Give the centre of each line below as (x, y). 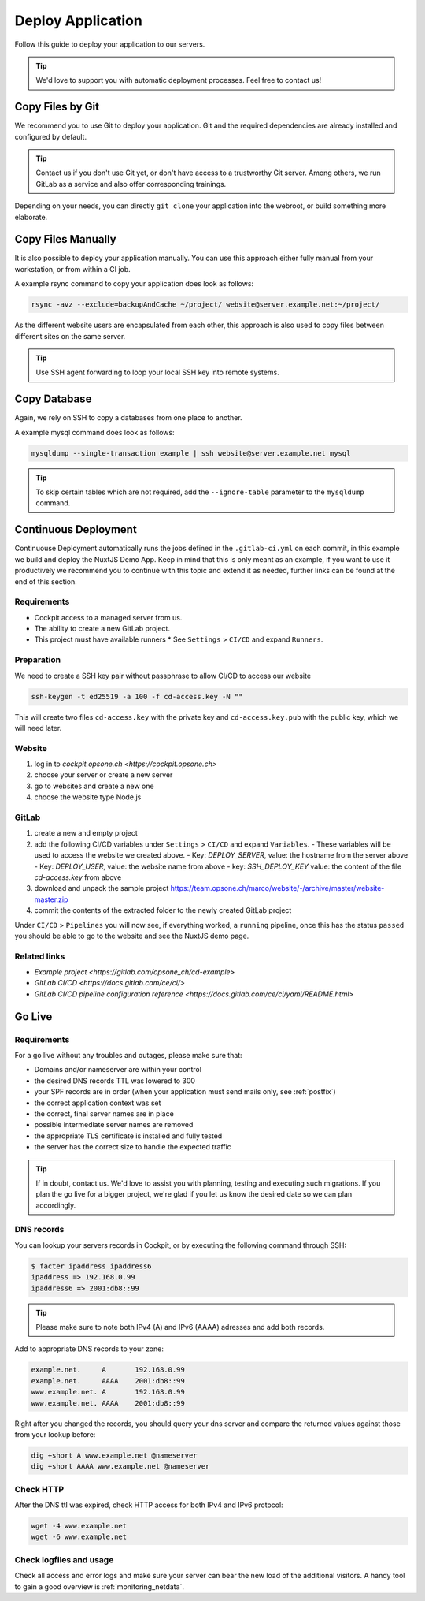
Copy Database (53, 399)
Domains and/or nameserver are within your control (118, 1070)
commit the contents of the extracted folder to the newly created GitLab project (163, 910)
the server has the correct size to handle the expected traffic (133, 1147)
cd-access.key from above (78, 877)
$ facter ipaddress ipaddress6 (92, 1266)
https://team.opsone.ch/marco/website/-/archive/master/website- (277, 888)
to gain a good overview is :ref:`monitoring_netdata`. (100, 1586)
